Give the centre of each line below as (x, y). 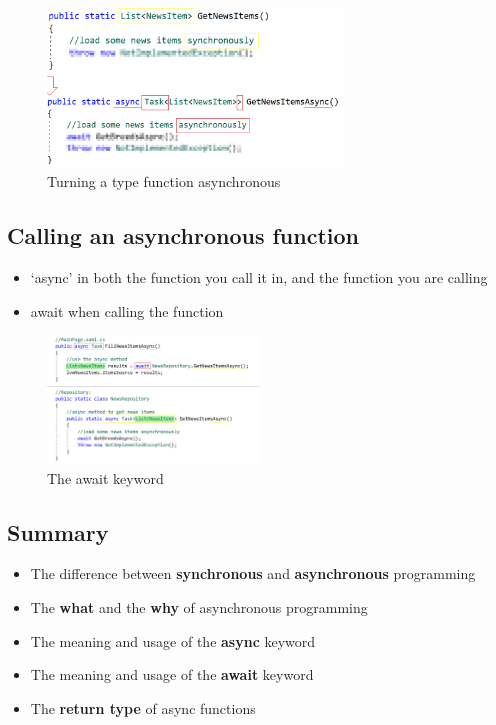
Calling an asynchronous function (183, 235)
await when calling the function (127, 310)
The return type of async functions (143, 707)
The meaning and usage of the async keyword (173, 640)
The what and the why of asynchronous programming (199, 607)
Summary (58, 531)
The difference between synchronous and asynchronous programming (253, 573)
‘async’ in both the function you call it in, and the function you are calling (259, 276)
